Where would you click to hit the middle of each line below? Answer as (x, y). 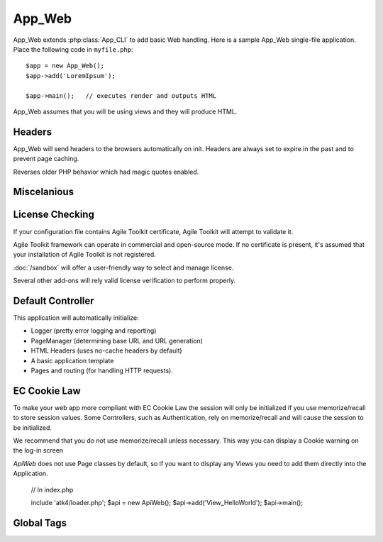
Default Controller (54, 300)
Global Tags (40, 522)
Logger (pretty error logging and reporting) (94, 331)
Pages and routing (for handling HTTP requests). (102, 370)
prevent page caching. (46, 159)
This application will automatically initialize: (76, 317)
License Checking (54, 215)
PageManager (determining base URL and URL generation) (117, 341)
